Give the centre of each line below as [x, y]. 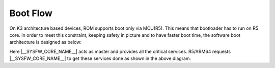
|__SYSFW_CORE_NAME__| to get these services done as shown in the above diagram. [100, 58]
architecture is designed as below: [45, 42]
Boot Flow [31, 13]
